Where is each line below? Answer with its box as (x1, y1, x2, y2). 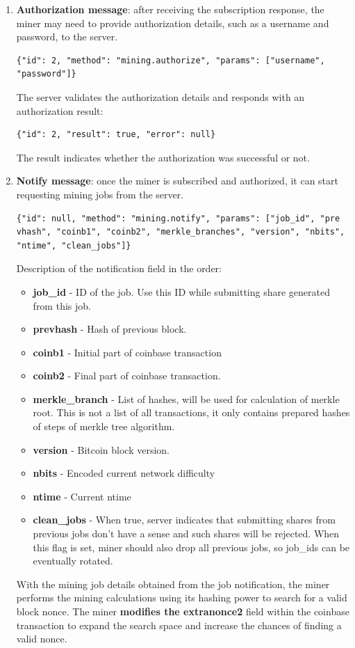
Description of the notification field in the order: (16, 261, 222, 276)
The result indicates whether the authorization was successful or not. (16, 150, 310, 164)
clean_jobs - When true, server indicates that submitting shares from (33, 512, 336, 527)
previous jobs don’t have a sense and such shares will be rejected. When (33, 526, 340, 541)
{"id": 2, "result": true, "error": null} (16, 129, 216, 140)
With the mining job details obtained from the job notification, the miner (16, 576, 330, 591)
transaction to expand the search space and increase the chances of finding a (16, 617, 342, 632)
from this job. (33, 298, 91, 313)
